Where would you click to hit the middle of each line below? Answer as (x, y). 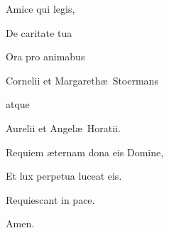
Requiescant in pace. (50, 199)
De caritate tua (39, 32)
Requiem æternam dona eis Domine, (85, 152)
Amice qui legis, (40, 9)
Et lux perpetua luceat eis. (64, 176)
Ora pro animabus (45, 56)
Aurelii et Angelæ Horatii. (63, 128)
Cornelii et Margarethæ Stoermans (82, 80)
